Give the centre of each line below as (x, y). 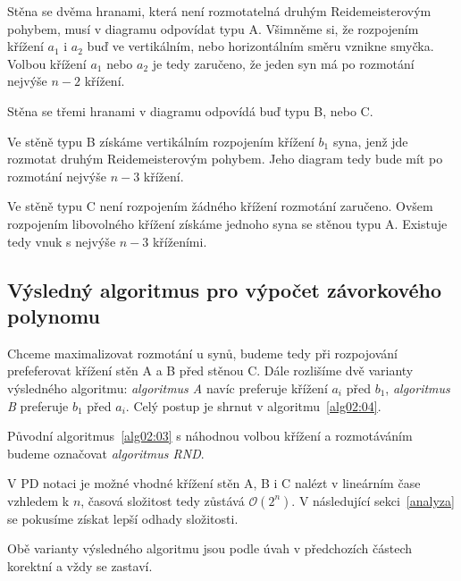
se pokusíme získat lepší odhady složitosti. (123, 518)
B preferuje (38, 405)
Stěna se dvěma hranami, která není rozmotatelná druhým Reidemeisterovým (219, 11)
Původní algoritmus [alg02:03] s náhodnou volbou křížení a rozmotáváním (210, 436)
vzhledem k (38, 500)
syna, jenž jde (370, 141)
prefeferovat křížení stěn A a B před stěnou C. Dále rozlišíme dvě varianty (210, 370)
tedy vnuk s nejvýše (62, 241)
